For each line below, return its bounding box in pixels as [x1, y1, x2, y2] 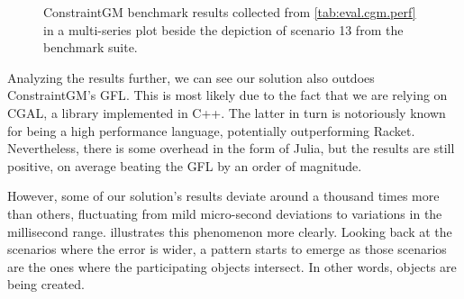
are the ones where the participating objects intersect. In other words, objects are [7, 257, 457, 276]
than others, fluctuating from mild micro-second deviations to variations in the [7, 204, 442, 222]
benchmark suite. [43, 38, 138, 57]
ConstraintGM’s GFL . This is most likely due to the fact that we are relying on [7, 86, 448, 104]
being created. [7, 275, 85, 294]
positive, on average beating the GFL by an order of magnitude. [7, 156, 362, 175]
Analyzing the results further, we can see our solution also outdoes [7, 68, 375, 86]
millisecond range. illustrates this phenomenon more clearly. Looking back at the [7, 222, 452, 240]
